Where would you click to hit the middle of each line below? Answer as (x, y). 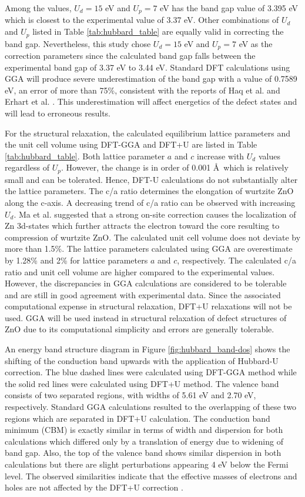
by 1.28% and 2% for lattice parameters (76, 260)
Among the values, (38, 8)
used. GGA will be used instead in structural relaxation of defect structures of (146, 317)
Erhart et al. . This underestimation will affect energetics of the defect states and (151, 101)
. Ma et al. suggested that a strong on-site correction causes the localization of (155, 214)
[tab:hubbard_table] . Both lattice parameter (85, 156)
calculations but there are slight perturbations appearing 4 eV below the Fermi (147, 464)
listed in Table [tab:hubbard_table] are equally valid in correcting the (158, 31)
